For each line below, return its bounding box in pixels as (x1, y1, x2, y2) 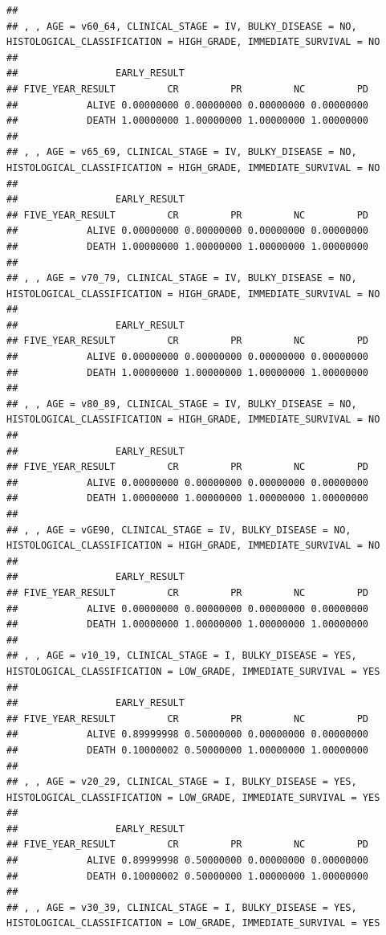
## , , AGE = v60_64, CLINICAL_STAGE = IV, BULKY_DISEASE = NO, (6, 20, 357, 32)
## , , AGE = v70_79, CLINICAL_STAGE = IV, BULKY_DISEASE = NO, (6, 272, 357, 284)
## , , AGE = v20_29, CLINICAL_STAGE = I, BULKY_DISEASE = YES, (6, 776, 357, 788)
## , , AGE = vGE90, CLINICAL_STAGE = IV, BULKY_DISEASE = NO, (6, 524, 351, 536)
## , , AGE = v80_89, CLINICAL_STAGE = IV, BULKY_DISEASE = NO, (6, 398, 357, 410)
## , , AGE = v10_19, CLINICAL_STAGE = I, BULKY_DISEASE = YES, (6, 650, 357, 662)
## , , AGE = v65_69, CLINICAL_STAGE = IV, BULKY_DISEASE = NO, (6, 146, 357, 158)
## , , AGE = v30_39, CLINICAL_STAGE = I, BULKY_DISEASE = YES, (6, 901, 357, 913)
